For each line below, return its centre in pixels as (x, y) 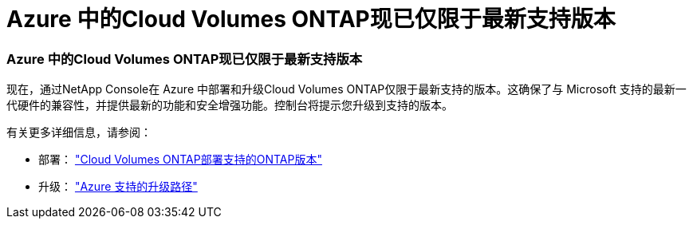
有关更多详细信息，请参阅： (79, 132)
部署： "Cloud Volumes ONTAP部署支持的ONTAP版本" (180, 160)
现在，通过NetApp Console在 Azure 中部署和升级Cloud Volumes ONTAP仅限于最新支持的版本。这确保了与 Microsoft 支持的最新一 (346, 89)
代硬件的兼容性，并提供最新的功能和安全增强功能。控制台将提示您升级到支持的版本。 (230, 105)
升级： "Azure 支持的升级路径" (118, 187)
